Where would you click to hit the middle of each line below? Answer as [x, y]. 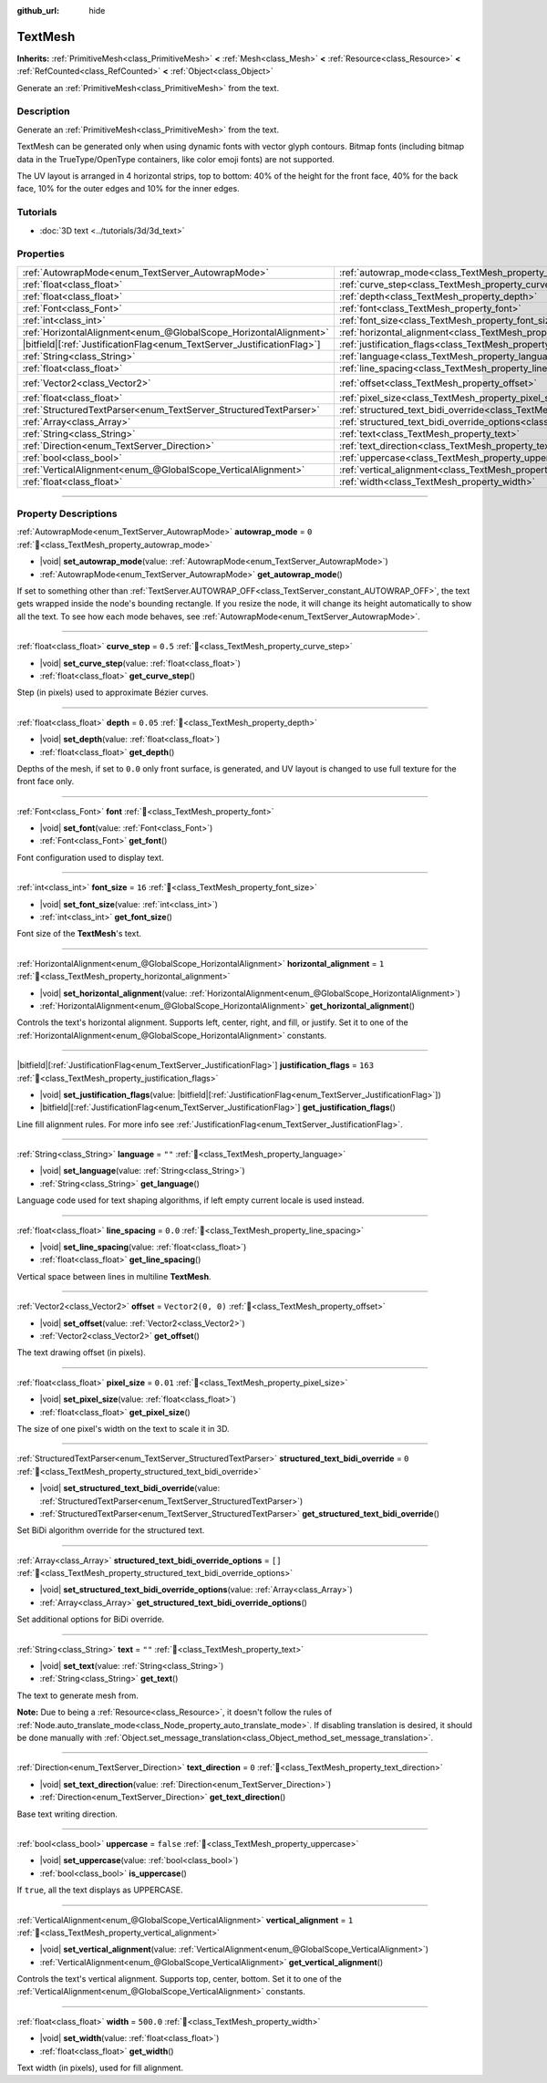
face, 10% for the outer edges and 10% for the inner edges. [129, 189]
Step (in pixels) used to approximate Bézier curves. [113, 692]
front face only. [46, 782]
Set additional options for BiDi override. [91, 1620]
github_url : [38, 10]
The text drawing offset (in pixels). [81, 1352]
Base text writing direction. [67, 1814]
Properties [41, 254]
